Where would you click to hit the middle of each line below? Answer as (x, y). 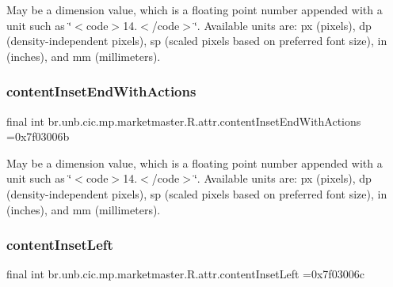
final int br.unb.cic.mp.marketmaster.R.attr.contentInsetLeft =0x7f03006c (185, 274)
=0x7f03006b (38, 136)
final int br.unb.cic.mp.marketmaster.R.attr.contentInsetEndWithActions (184, 121)
